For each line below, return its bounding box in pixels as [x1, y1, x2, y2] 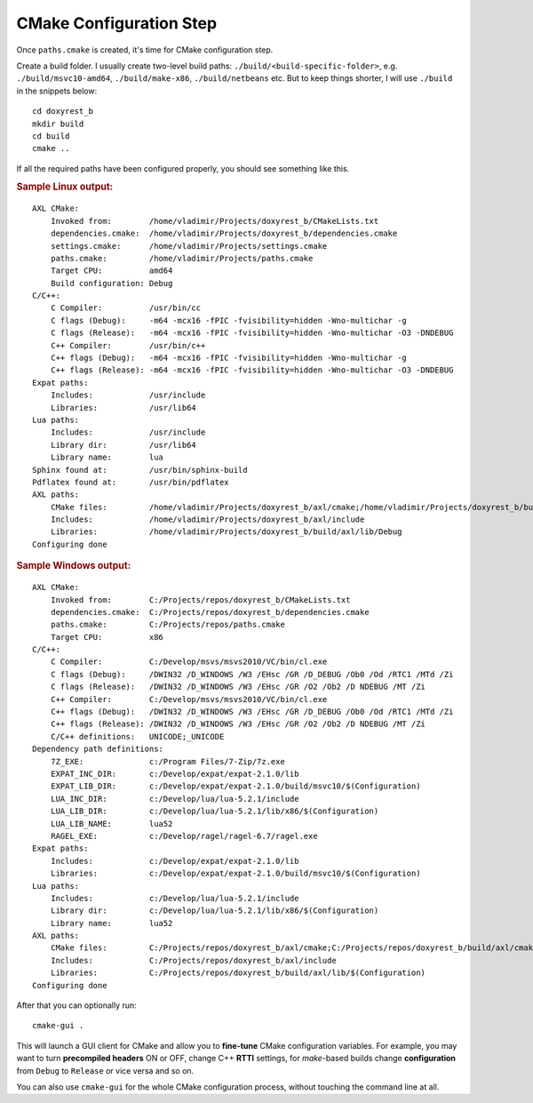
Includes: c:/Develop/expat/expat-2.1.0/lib [50, 856, 299, 866]
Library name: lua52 [50, 918, 173, 928]
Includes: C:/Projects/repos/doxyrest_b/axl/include [50, 955, 337, 965]
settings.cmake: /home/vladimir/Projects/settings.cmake [50, 241, 328, 251]
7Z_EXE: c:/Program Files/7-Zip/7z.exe [50, 756, 286, 766]
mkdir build [32, 118, 84, 129]
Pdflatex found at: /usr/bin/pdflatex [32, 476, 230, 487]
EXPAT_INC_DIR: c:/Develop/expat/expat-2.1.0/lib [50, 769, 299, 779]
